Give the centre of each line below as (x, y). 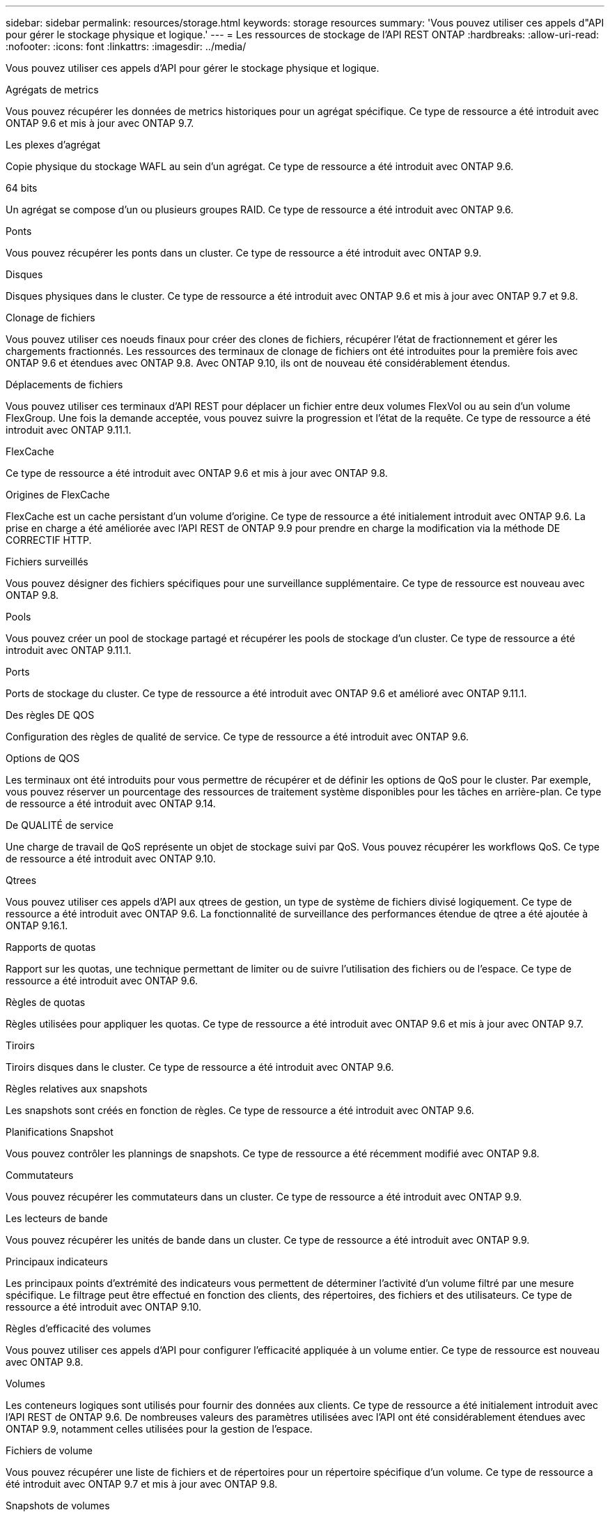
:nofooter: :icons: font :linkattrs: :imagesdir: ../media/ (126, 46)
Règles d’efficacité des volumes (78, 1328)
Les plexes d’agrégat (53, 145)
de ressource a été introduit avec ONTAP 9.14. (111, 803)
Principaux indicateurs (57, 1261)
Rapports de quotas (51, 947)
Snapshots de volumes (58, 1505)
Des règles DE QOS (50, 715)
